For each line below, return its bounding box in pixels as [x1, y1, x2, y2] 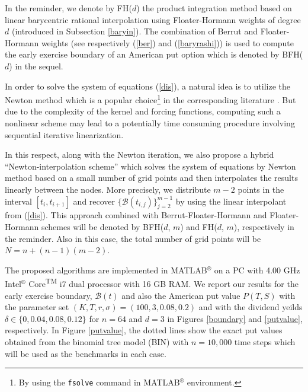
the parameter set [5, 301, 69, 313]
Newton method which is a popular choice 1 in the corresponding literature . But [5, 92, 296, 106]
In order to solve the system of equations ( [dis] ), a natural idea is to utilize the [5, 79, 291, 92]
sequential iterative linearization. [5, 128, 124, 141]
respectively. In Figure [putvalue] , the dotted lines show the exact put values [5, 324, 283, 336]
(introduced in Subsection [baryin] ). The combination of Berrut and [11, 25, 258, 37]
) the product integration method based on [136, 2, 292, 14]
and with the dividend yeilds [198, 301, 303, 313]
